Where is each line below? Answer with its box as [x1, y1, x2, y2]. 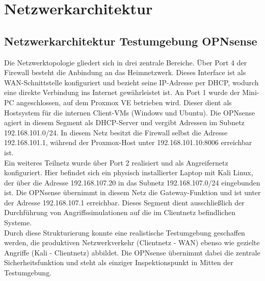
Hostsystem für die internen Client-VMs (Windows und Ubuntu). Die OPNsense [4, 107, 255, 118]
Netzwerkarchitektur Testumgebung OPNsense [4, 33, 257, 49]
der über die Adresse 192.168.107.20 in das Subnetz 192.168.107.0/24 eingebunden [4, 177, 260, 188]
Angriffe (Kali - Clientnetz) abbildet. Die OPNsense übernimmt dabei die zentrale [4, 247, 260, 257]
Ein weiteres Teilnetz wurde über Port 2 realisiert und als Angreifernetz [4, 157, 228, 168]
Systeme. [4, 217, 32, 228]
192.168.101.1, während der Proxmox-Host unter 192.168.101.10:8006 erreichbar [4, 137, 252, 148]
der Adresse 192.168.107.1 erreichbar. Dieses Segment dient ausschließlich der [4, 197, 245, 207]
